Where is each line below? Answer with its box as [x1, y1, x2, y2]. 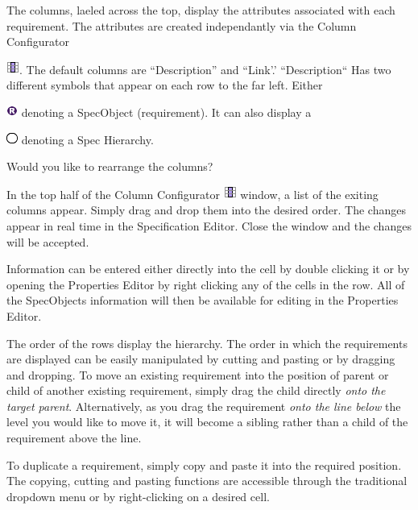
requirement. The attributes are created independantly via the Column [6, 17, 357, 34]
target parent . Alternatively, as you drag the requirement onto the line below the [6, 397, 401, 414]
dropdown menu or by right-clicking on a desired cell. [6, 487, 270, 504]
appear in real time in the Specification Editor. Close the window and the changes [6, 217, 412, 234]
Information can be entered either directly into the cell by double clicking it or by [6, 260, 410, 277]
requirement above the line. [6, 429, 142, 446]
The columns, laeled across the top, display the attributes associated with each [6, 2, 395, 18]
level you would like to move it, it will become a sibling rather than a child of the [6, 413, 408, 430]
